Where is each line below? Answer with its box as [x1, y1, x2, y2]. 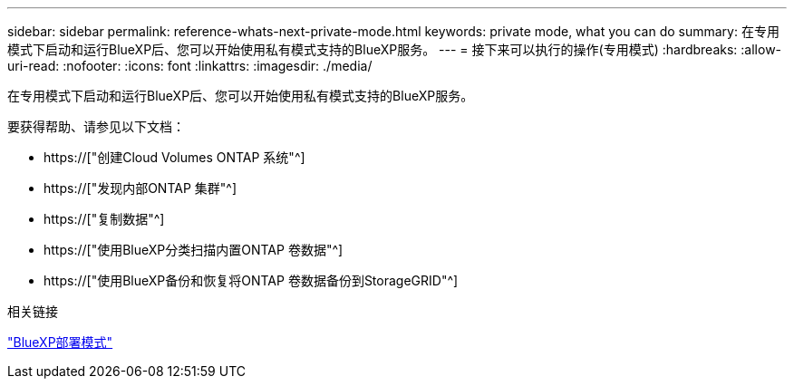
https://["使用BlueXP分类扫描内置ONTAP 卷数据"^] [44, 242, 344, 257]
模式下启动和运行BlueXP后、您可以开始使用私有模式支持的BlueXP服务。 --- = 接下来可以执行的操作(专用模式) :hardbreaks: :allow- [7, 42, 782, 57]
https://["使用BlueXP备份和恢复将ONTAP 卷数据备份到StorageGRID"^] [44, 273, 459, 288]
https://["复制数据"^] [44, 211, 165, 227]
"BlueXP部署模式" [7, 334, 113, 350]
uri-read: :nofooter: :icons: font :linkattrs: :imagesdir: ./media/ [7, 58, 373, 73]
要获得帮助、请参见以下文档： [7, 119, 185, 134]
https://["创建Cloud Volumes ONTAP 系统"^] [44, 150, 305, 165]
